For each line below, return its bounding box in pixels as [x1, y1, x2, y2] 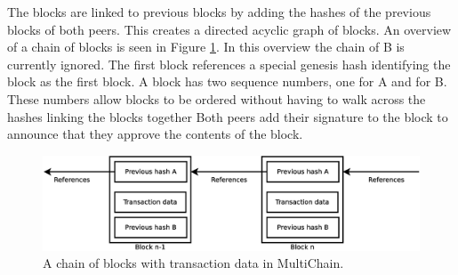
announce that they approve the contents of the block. [7, 125, 303, 143]
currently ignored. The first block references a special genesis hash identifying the [7, 54, 451, 73]
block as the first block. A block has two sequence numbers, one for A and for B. [7, 72, 447, 91]
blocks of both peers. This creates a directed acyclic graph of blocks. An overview [7, 20, 452, 38]
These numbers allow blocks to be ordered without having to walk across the [7, 89, 426, 108]
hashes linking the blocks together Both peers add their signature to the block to [7, 107, 448, 125]
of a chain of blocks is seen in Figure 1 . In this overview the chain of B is [7, 37, 405, 56]
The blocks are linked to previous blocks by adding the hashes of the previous [7, 3, 431, 20]
